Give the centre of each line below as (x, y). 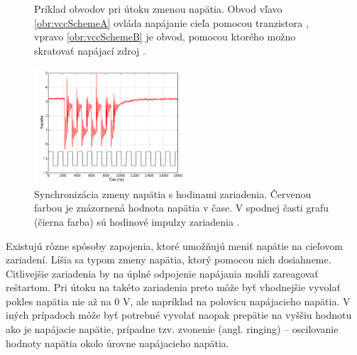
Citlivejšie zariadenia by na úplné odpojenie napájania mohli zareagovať (162, 273)
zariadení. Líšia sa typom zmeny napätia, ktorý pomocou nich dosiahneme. (169, 260)
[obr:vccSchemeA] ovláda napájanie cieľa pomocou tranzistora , (171, 22)
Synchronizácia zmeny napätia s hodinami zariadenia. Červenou (173, 193)
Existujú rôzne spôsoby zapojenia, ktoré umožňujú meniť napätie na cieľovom (174, 245)
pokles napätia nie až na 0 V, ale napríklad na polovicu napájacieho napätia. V (178, 301)
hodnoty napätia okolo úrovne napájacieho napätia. (117, 343)
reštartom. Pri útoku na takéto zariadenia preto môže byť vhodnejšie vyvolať (173, 287)
